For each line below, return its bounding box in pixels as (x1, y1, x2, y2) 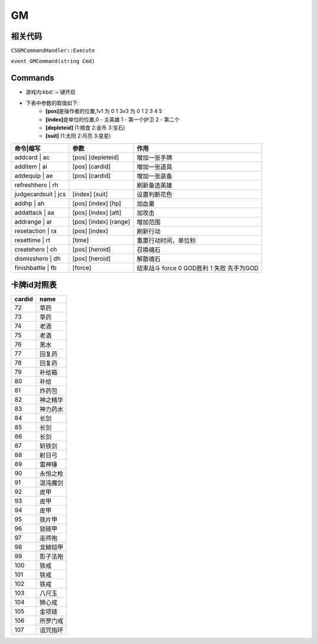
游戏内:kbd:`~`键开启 (25, 88, 76, 95)
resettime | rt (14, 236, 51, 244)
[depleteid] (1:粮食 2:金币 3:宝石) (45, 124, 125, 131)
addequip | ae (14, 171, 53, 180)
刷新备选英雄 (136, 181, 173, 189)
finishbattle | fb (14, 263, 57, 272)
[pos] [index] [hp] (72, 199, 121, 207)
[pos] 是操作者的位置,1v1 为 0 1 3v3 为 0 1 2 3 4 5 (45, 108, 163, 115)
